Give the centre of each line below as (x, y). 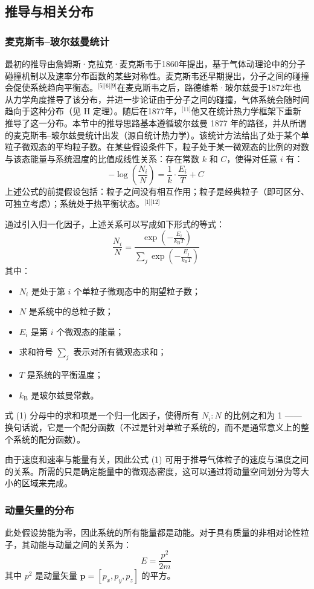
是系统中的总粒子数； (71, 311)
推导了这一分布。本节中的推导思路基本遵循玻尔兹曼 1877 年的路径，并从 (147, 122)
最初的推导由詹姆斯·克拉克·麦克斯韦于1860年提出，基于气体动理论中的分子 (155, 63)
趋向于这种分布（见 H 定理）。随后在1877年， (93, 111)
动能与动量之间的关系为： (81, 544)
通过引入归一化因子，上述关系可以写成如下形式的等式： (115, 223)
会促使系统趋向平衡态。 (51, 87)
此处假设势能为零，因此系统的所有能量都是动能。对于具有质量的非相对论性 (153, 532)
